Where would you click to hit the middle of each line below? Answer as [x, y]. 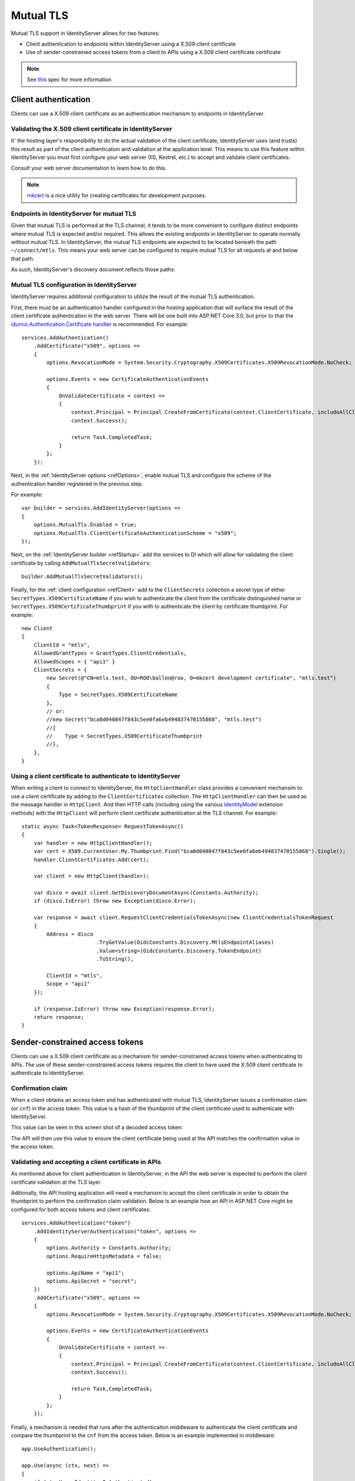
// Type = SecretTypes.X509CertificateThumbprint [124, 736]
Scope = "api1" [68, 984]
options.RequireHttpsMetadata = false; [104, 1256]
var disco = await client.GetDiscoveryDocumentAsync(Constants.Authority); [146, 893]
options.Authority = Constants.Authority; [109, 1248]
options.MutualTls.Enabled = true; [85, 525]
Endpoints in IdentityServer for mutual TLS [74, 213]
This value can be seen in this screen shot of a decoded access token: [97, 1127]
